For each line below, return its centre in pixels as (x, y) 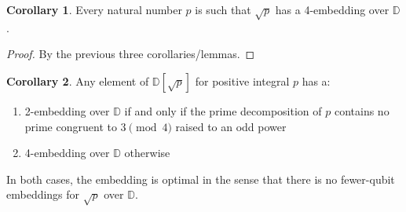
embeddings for (43, 194)
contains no (362, 110)
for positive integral (242, 80)
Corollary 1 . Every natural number (94, 9)
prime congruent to (71, 126)
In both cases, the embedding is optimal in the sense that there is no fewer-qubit (201, 179)
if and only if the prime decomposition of (223, 110)
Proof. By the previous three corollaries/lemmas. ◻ (131, 54)
